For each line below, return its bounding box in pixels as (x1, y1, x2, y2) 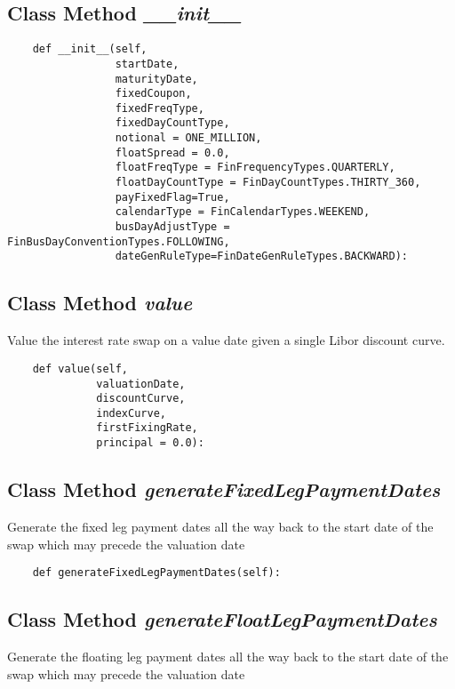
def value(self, (32, 362, 129, 375)
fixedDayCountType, (115, 116, 230, 130)
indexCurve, (96, 406, 166, 420)
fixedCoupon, (115, 87, 192, 100)
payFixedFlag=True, (115, 190, 230, 204)
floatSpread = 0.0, (115, 146, 230, 159)
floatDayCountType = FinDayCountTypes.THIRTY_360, (115, 176, 421, 189)
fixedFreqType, (115, 101, 204, 115)
